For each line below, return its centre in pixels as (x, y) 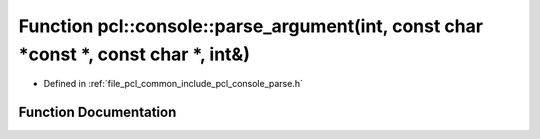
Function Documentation (97, 112)
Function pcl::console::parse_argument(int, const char (251, 26)
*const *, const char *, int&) (134, 54)
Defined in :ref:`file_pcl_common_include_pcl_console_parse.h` (173, 84)
